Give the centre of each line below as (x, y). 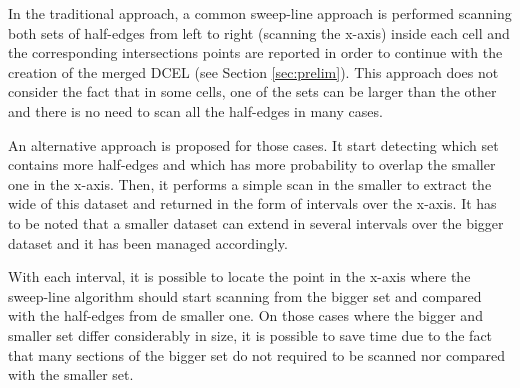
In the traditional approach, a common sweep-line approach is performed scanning (260, 13)
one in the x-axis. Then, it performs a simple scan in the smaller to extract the (250, 183)
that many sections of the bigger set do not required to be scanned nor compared (257, 354)
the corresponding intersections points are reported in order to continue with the (255, 52)
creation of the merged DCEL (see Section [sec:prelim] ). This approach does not (253, 71)
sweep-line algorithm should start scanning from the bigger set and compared (245, 295)
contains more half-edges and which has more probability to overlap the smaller (252, 164)
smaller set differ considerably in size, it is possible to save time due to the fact (250, 334)
